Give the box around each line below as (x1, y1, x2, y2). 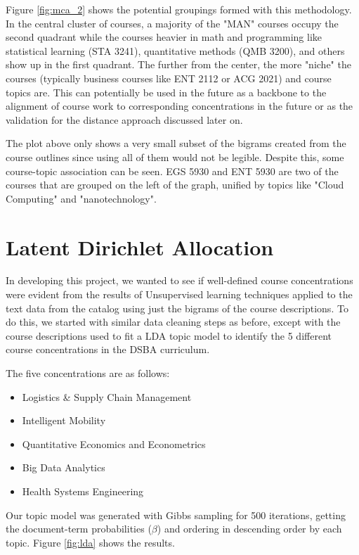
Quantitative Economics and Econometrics (22, 436, 206, 451)
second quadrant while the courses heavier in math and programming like (6, 30, 322, 44)
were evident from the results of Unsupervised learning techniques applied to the (6, 287, 353, 302)
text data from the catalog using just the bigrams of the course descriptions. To (6, 300, 348, 315)
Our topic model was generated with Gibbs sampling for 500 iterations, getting (6, 507, 346, 522)
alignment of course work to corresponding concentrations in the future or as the (6, 98, 353, 113)
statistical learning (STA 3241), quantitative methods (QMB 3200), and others (6, 43, 345, 58)
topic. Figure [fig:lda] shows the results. (6, 535, 175, 549)
